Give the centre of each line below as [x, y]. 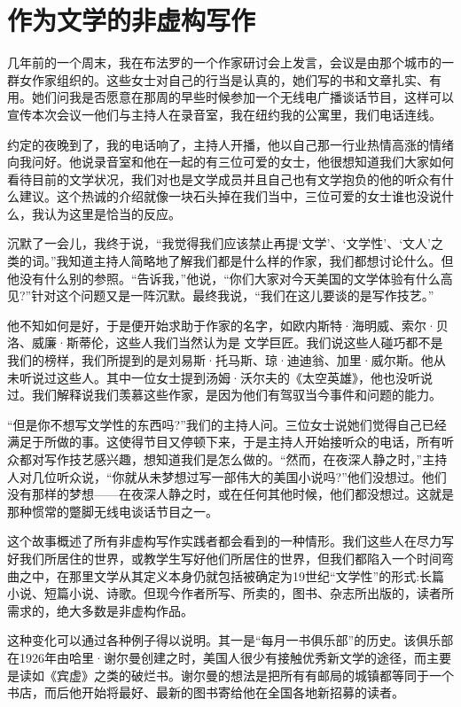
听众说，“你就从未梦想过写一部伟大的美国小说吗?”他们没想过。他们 [251, 476]
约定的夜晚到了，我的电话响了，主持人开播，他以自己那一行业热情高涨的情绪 [230, 144]
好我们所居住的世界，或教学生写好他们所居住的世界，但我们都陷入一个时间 [224, 558]
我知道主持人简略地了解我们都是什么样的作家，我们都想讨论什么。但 [255, 261]
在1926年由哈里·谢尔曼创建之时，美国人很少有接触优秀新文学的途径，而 [217, 657]
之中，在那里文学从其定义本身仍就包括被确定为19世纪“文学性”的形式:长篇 [232, 575]
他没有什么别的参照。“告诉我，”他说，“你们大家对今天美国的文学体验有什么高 [230, 278]
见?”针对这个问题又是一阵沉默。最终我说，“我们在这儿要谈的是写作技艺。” [221, 295]
